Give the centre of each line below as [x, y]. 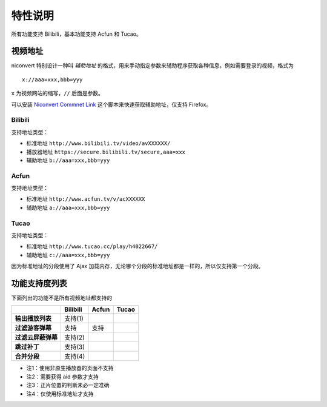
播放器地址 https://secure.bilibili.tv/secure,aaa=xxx [106, 152]
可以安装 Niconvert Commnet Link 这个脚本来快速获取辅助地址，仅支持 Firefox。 [111, 104]
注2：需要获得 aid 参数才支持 [63, 377]
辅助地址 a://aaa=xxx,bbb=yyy [68, 207]
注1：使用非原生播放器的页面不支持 [70, 368]
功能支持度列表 [39, 283]
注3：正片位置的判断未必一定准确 [68, 385]
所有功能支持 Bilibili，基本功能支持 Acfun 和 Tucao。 [76, 34]
